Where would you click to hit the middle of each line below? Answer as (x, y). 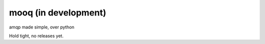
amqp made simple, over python (42, 27)
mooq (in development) (58, 13)
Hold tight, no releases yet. (36, 36)
